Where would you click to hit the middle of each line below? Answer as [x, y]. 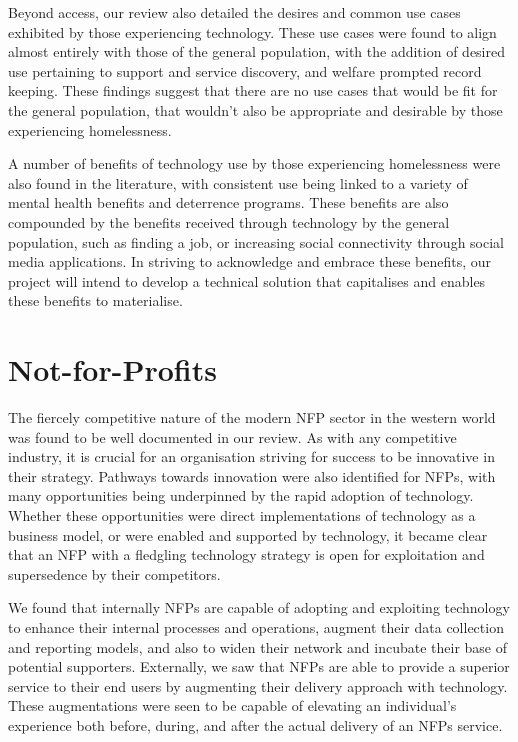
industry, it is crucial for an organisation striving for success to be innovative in [251, 456]
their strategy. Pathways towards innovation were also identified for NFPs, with [252, 475]
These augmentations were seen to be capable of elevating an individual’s [232, 705]
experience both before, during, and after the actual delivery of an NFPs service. [255, 724]
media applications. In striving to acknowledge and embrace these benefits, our [250, 261]
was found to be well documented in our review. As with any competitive [232, 436]
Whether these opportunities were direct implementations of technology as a [242, 515]
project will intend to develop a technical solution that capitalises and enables [247, 280]
